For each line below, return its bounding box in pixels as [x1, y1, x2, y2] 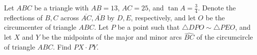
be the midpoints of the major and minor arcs [42, 32, 182, 42]
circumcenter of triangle [4, 22, 77, 32]
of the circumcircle [196, 32, 253, 42]
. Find [53, 41, 72, 52]
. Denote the [198, 2, 236, 12]
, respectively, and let [131, 12, 196, 22]
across [60, 12, 79, 22]
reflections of [4, 12, 43, 22]
